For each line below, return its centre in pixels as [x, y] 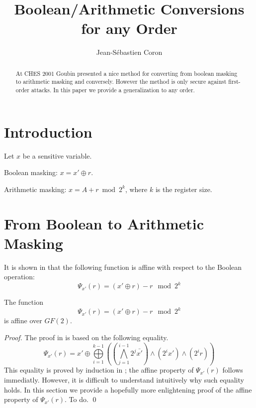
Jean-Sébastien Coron [129, 52]
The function [24, 302]
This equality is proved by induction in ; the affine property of [99, 370]
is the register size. [184, 189]
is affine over [23, 320]
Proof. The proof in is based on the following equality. [86, 337]
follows [233, 370]
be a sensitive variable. [57, 155]
